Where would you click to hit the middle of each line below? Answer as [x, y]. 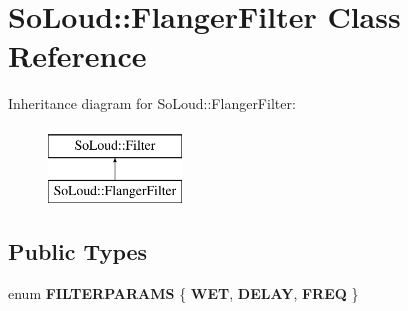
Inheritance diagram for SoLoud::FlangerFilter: [152, 103]
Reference [77, 55]
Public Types [78, 251]
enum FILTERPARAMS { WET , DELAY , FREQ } [183, 293]
